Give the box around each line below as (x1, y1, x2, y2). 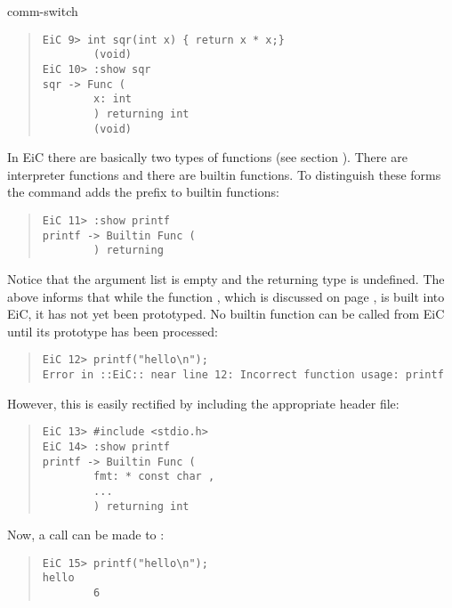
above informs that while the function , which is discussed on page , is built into (7, 287, 445, 305)
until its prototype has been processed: (7, 321, 218, 340)
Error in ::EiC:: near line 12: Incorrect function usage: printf (42, 368, 444, 381)
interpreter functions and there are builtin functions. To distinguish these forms (7, 165, 441, 183)
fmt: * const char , (93, 470, 215, 483)
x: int (93, 93, 133, 106)
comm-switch (7, 2, 78, 20)
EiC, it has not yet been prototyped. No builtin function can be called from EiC (7, 304, 445, 323)
